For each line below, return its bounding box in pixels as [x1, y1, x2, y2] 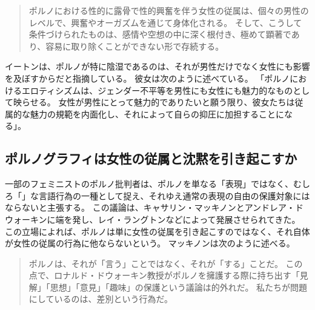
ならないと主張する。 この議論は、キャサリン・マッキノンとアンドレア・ [5, 201, 296, 214]
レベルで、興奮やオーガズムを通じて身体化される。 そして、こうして [28, 16, 302, 28]
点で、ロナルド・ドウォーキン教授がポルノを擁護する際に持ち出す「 [28, 269, 300, 282]
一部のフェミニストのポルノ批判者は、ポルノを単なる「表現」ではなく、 [5, 177, 293, 190]
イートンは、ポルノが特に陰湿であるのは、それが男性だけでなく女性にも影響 [5, 60, 310, 73]
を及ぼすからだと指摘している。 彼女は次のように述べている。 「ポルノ [5, 71, 290, 84]
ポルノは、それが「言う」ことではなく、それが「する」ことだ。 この [28, 257, 303, 269]
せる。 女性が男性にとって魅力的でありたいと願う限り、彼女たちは [30, 96, 295, 108]
